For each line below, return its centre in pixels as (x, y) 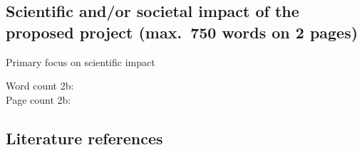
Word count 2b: (40, 86)
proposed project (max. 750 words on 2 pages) (182, 32)
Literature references (84, 138)
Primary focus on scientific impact (81, 61)
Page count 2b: (38, 99)
